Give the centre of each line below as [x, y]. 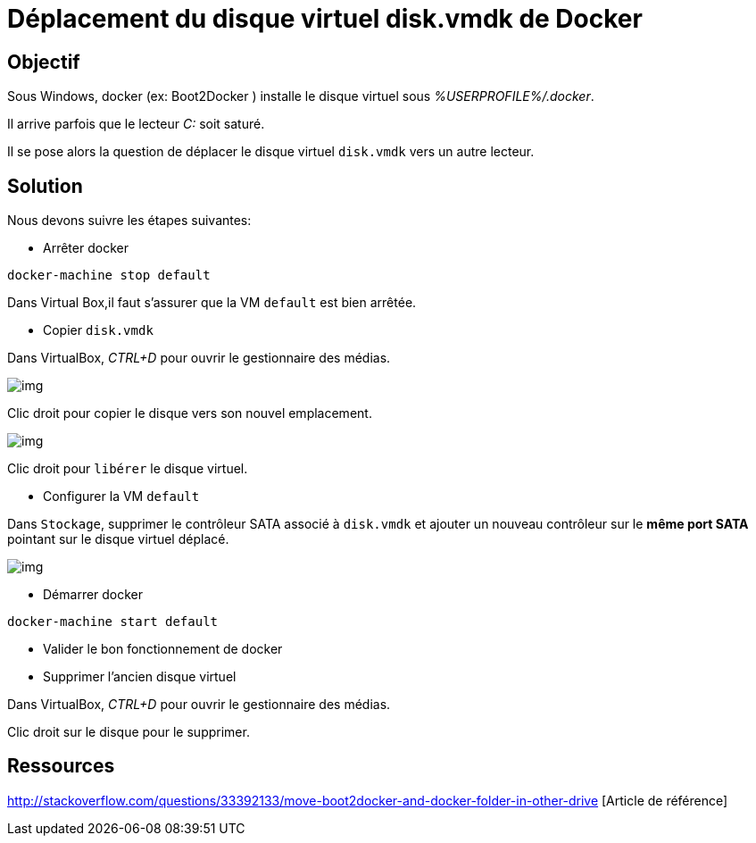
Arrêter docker [86, 248]
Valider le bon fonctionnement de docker [163, 649]
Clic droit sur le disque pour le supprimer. [129, 732]
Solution [45, 186]
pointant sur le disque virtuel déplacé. [118, 539]
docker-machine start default [113, 622]
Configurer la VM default [121, 497]
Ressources [61, 766]
